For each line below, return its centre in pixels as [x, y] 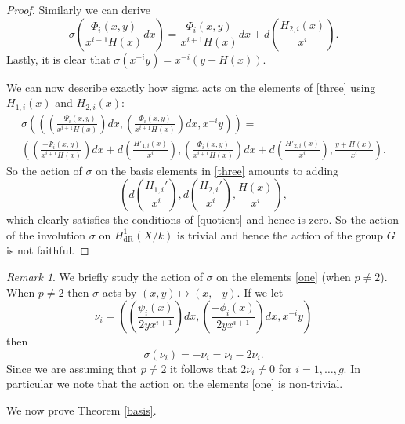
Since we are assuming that [72, 368]
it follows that [204, 368]
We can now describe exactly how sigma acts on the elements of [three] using [191, 87]
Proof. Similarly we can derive [78, 9]
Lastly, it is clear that [58, 58]
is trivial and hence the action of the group [280, 234]
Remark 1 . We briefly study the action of [105, 277]
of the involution [46, 234]
